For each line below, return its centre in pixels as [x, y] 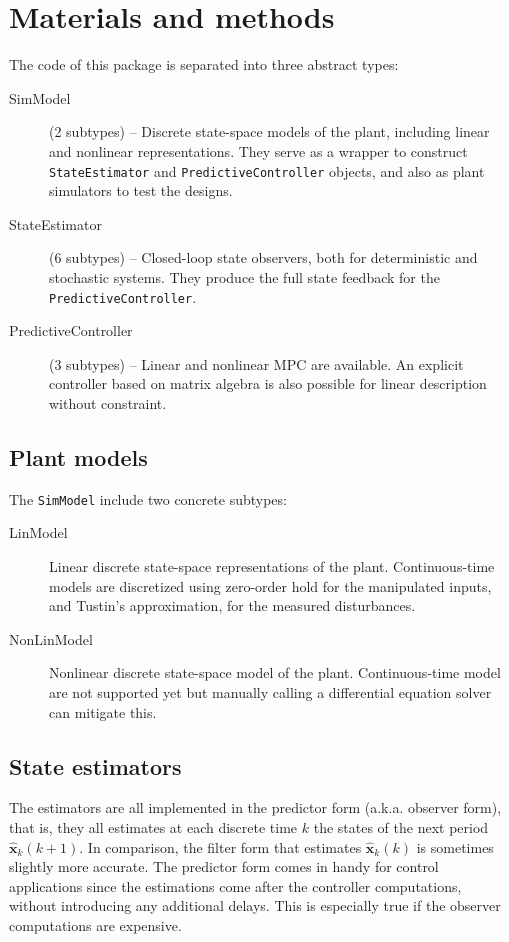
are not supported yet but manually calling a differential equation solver [270, 691]
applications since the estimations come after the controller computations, [235, 885]
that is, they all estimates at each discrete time [153, 826]
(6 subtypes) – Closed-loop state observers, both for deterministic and [263, 257]
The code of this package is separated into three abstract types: [204, 64]
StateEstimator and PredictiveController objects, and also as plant [267, 170]
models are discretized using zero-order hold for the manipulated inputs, [270, 585]
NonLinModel [51, 638]
